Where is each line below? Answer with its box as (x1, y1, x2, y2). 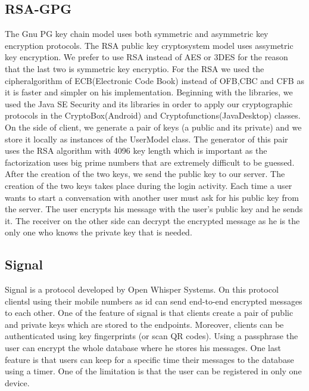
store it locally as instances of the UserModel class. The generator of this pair (5, 132, 288, 145)
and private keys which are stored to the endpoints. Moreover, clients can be (5, 318, 284, 330)
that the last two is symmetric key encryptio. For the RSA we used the (5, 62, 264, 75)
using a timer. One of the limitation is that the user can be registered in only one (5, 365, 302, 377)
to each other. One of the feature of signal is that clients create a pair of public (5, 306, 294, 319)
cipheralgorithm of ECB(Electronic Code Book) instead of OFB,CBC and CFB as (5, 74, 304, 86)
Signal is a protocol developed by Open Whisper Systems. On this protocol (5, 283, 279, 296)
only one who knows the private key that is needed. (5, 226, 192, 238)
